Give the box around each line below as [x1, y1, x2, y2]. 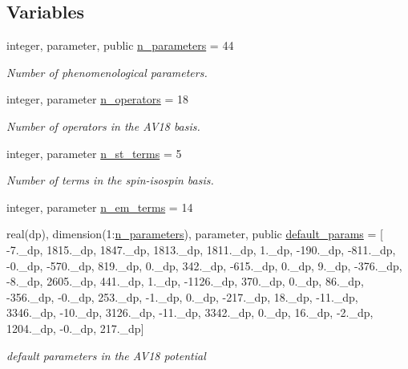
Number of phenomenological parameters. [6, 63, 208, 80]
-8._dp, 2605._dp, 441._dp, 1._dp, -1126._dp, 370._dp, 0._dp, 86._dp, [6, 273, 364, 290]
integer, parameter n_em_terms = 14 [6, 198, 193, 215]
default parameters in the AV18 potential [6, 347, 206, 363]
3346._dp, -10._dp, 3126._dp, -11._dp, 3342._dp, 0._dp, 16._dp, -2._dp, [6, 304, 374, 321]
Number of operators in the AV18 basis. [6, 117, 200, 134]
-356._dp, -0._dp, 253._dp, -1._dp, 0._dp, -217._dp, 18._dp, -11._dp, [6, 288, 358, 305]
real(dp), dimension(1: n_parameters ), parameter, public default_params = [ [6, 225, 383, 242]
